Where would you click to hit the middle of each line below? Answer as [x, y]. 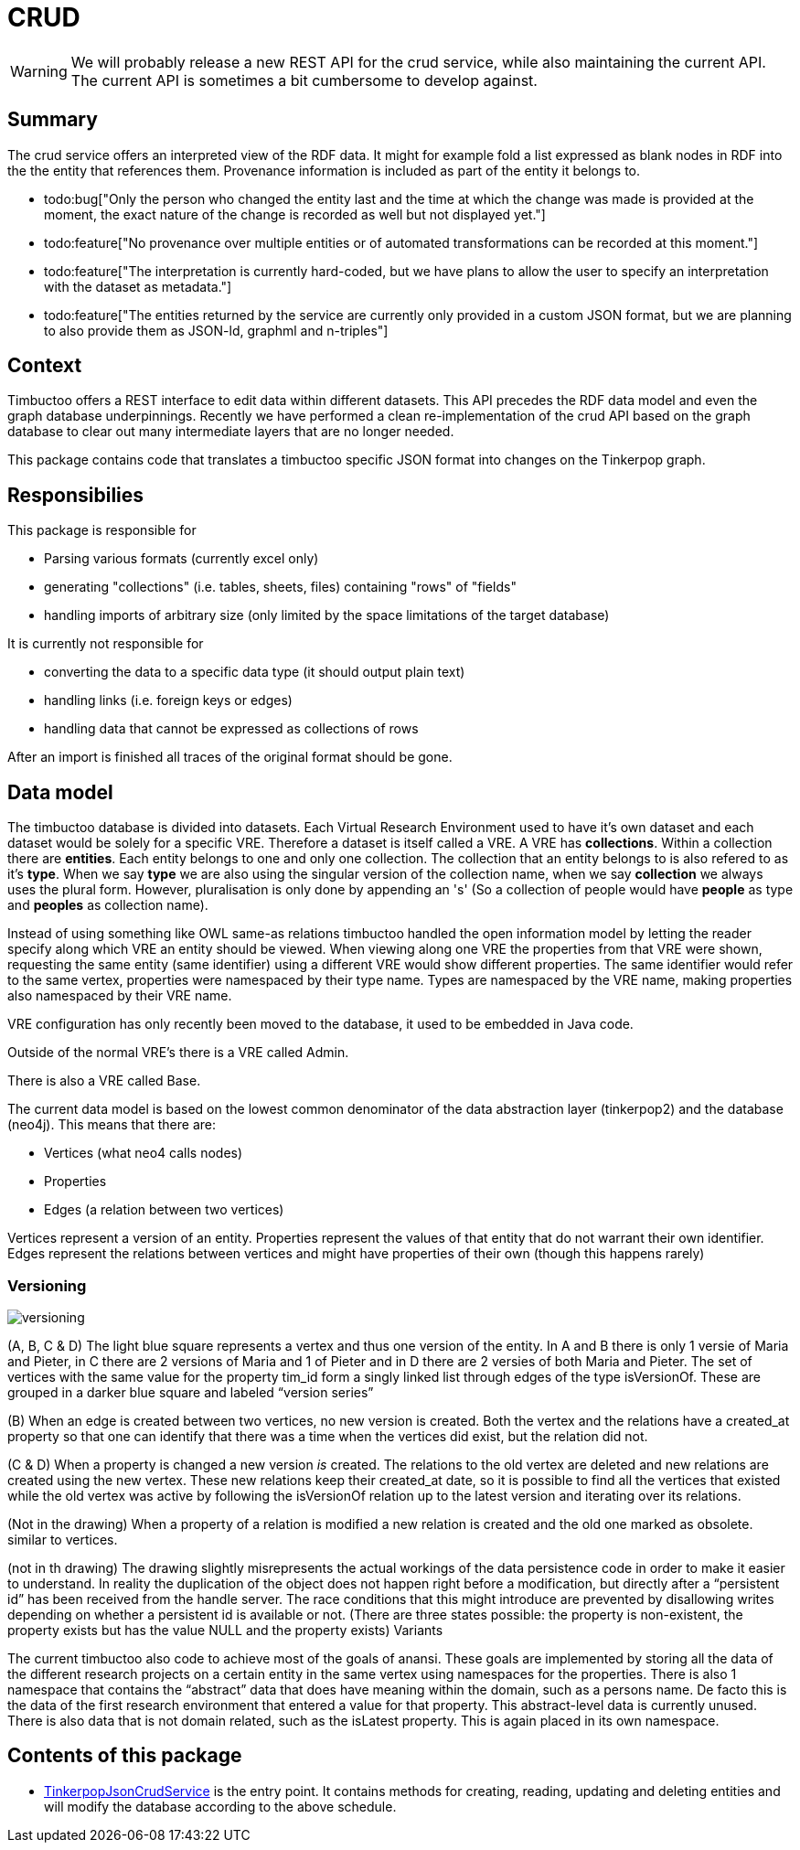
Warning [39, 71]
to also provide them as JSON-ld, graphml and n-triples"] [216, 330]
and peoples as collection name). [108, 905]
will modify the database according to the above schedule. [220, 1806]
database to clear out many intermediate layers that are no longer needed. [231, 432]
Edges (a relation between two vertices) [164, 1210]
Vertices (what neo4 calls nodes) [144, 1153]
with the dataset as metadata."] [138, 286]
